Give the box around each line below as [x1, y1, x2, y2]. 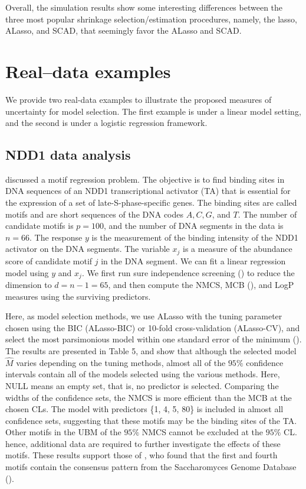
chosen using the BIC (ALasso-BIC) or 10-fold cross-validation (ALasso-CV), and [5, 321, 300, 333]
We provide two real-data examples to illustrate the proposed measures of [5, 93, 272, 105]
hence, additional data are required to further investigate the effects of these [5, 437, 281, 449]
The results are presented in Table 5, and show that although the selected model [5, 344, 297, 357]
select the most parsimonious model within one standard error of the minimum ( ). [5, 333, 302, 345]
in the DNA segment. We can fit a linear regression [101, 254, 286, 267]
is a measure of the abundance [183, 242, 292, 255]
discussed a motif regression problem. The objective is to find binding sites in [5, 173, 285, 185]
